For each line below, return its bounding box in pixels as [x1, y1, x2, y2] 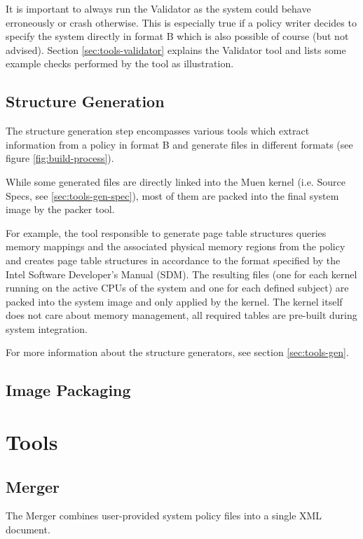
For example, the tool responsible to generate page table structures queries [6, 225, 327, 240]
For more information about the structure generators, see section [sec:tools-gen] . [6, 345, 349, 360]
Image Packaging [6, 379, 131, 401]
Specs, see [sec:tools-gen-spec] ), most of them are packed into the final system [6, 188, 339, 203]
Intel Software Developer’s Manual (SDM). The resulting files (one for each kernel [6, 266, 357, 281]
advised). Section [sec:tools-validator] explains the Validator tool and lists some [6, 42, 346, 57]
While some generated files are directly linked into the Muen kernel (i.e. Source [6, 174, 345, 189]
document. [6, 522, 50, 537]
